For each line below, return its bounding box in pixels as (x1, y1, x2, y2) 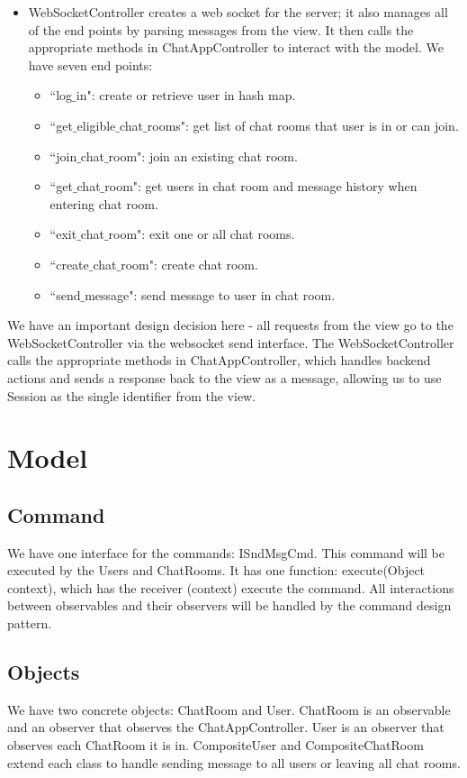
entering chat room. (49, 194, 158, 213)
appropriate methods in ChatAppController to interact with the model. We (28, 38, 444, 57)
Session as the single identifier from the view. (7, 386, 256, 405)
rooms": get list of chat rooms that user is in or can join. (147, 115, 459, 134)
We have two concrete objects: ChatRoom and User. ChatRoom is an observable (7, 700, 451, 719)
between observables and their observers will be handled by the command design (7, 596, 452, 615)
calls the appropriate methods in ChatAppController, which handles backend (7, 351, 431, 370)
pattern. (7, 614, 52, 633)
